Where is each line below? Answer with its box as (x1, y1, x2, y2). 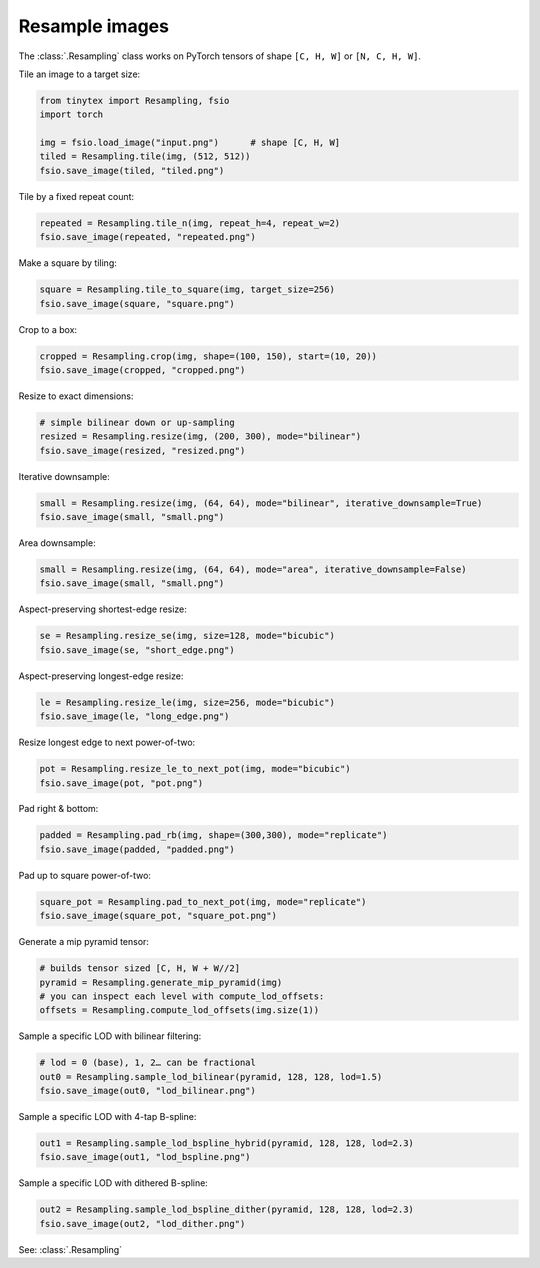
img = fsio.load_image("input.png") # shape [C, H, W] (39, 137, 341, 149)
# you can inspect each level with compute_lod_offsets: (39, 990, 325, 1002)
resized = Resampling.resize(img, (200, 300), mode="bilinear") (39, 431, 362, 442)
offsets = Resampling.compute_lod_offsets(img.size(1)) (39, 1005, 320, 1016)
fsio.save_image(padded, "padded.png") (39, 843, 235, 855)
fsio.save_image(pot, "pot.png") (39, 777, 204, 789)
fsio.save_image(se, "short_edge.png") (39, 644, 235, 655)
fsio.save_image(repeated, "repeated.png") (39, 231, 257, 243)
